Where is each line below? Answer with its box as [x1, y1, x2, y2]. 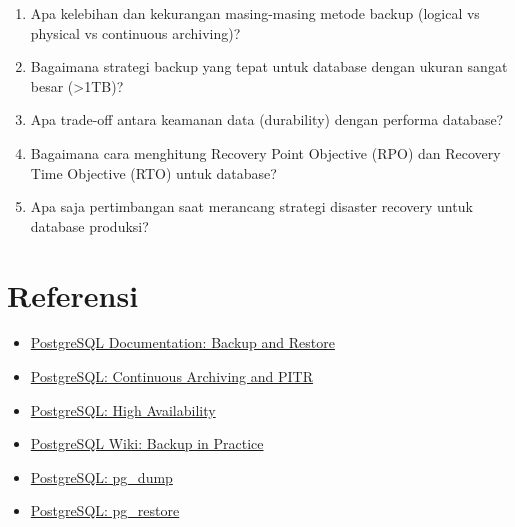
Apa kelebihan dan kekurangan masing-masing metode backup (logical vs [30, 3, 480, 23]
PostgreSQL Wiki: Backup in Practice [30, 433, 264, 454]
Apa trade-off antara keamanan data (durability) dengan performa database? [30, 109, 504, 130]
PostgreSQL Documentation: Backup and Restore [30, 332, 335, 353]
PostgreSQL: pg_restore [30, 500, 180, 521]
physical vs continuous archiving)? [30, 22, 241, 43]
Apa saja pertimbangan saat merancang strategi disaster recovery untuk [30, 196, 473, 217]
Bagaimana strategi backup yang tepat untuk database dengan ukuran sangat [30, 56, 508, 77]
